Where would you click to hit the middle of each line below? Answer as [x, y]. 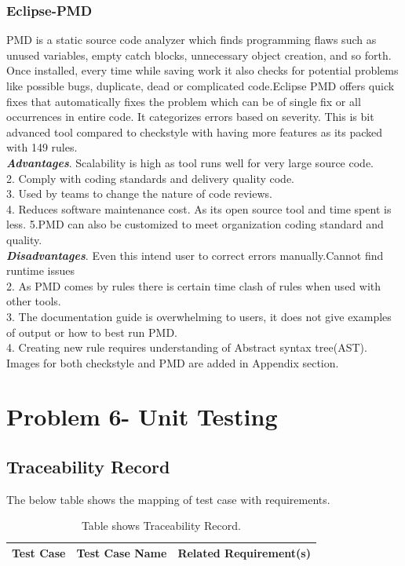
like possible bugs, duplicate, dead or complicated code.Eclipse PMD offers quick [201, 86]
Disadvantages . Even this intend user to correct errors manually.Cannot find [195, 255]
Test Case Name [122, 553]
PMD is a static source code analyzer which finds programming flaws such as [192, 40]
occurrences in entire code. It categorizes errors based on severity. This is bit [190, 117]
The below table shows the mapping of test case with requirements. [168, 499]
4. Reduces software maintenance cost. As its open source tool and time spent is [199, 208]
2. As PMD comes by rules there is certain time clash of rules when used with [194, 285]
